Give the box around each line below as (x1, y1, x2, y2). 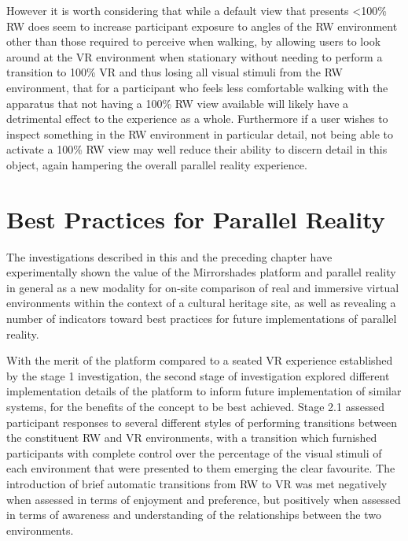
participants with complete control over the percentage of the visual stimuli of (6, 444, 382, 461)
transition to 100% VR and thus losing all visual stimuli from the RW (6, 64, 343, 80)
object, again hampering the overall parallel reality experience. (6, 156, 307, 172)
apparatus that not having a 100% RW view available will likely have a (6, 94, 349, 111)
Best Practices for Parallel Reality (6, 202, 385, 235)
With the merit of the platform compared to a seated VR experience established (6, 352, 393, 369)
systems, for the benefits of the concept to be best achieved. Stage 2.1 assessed (6, 398, 384, 414)
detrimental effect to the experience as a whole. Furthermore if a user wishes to (6, 110, 388, 127)
